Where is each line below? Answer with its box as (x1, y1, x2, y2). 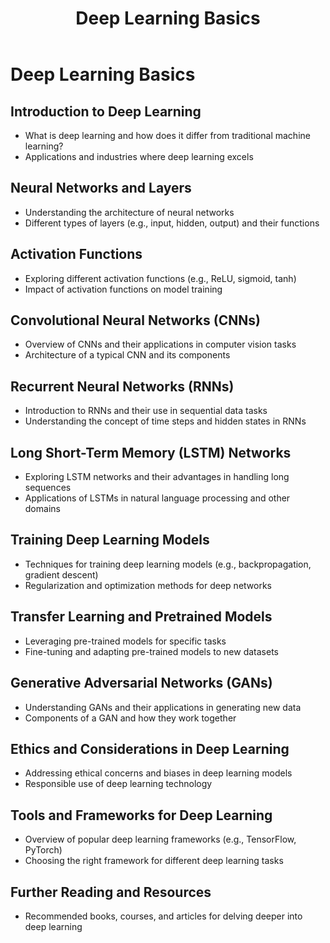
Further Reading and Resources (10, 883, 212, 901)
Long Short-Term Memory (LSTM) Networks (10, 444, 292, 461)
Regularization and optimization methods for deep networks (24, 579, 272, 591)
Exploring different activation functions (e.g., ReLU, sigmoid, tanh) (24, 272, 297, 284)
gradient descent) (24, 568, 99, 581)
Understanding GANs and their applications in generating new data (24, 701, 302, 713)
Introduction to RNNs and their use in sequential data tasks (24, 405, 268, 417)
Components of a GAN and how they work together (24, 712, 237, 724)
